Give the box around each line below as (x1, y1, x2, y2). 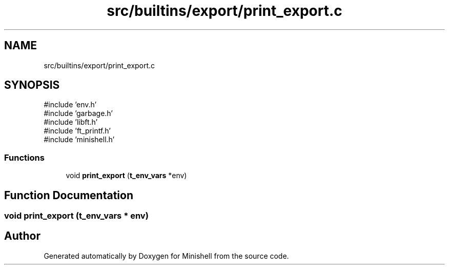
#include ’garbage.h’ (44, 109, 113, 118)
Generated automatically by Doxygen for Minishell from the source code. (44, 251, 289, 260)
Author (4, 229, 40, 243)
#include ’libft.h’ (44, 118, 98, 127)
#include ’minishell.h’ (44, 135, 115, 144)
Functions (4, 152, 45, 163)
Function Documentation (4, 188, 133, 202)
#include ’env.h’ (44, 100, 97, 109)
